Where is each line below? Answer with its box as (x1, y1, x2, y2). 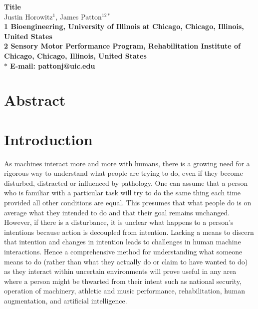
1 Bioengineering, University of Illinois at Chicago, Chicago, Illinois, (4, 21, 244, 32)
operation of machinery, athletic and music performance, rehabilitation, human (4, 285, 245, 296)
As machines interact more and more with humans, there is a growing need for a (4, 158, 250, 168)
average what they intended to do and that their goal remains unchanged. (4, 207, 230, 217)
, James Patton (55, 11, 102, 22)
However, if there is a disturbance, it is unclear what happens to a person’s (4, 217, 234, 227)
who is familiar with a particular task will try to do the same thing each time (4, 187, 241, 198)
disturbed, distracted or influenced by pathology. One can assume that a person (4, 177, 248, 188)
